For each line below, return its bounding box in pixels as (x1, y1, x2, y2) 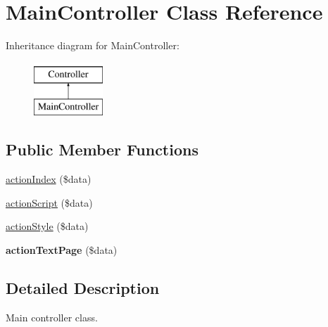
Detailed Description (6, 276, 160, 298)
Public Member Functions (6, 139, 198, 160)
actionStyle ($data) (6, 219, 89, 233)
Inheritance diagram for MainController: (6, 38, 179, 53)
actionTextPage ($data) (6, 242, 118, 257)
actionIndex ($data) (6, 172, 92, 186)
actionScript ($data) (6, 195, 93, 210)
